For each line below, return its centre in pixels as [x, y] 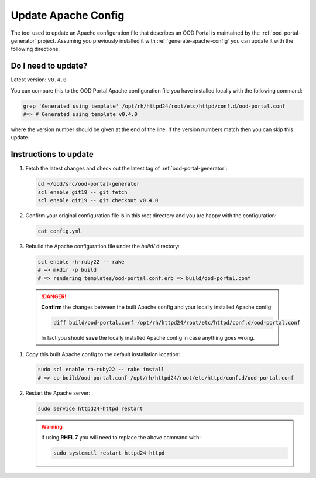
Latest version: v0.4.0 [39, 80]
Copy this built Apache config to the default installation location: [103, 354]
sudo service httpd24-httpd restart [90, 408]
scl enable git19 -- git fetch [83, 192]
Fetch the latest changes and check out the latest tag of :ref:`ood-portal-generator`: [126, 168]
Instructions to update [52, 154]
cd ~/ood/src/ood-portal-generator [89, 184]
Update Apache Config [68, 15]
